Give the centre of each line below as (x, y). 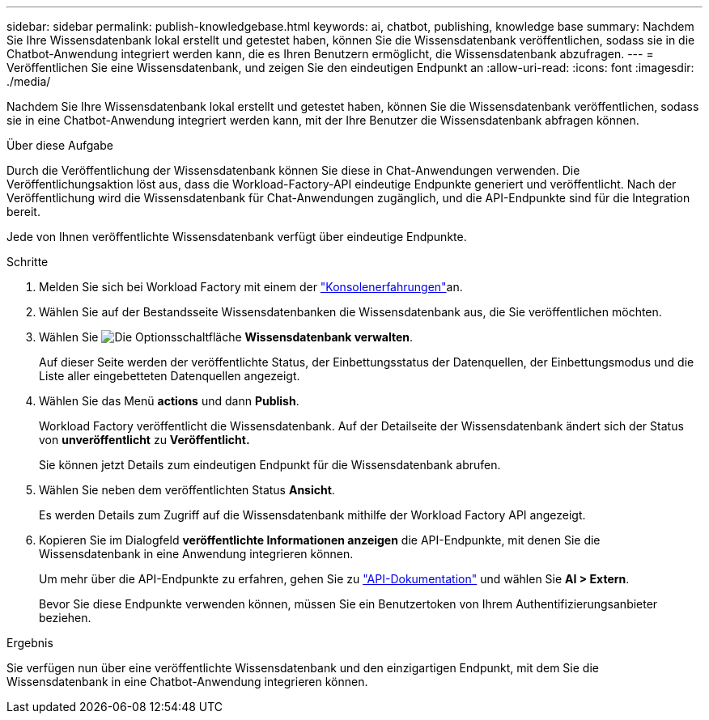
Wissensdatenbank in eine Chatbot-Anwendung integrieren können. (187, 682)
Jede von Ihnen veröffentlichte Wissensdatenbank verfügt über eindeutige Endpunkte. (237, 237)
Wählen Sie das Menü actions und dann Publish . (169, 401)
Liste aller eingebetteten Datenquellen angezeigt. (170, 376)
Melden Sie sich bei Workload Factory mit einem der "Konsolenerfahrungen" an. (251, 287)
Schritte (28, 262)
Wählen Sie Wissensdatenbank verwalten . (226, 337)
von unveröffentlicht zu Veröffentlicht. (144, 440)
